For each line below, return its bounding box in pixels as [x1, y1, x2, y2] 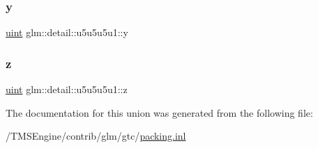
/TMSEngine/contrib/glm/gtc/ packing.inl [6, 129, 186, 143]
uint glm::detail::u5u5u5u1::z [6, 82, 128, 97]
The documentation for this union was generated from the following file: [6, 105, 313, 120]
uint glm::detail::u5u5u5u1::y [6, 25, 128, 40]
